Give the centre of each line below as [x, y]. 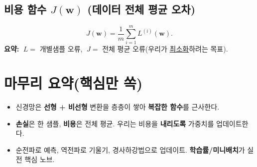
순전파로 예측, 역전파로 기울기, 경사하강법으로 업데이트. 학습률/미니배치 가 [130, 149]
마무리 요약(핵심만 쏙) [73, 83]
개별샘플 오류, [61, 49]
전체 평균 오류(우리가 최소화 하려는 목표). [165, 49]
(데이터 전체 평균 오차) [141, 9]
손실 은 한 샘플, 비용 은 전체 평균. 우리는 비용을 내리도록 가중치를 [115, 123]
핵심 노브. [40, 159]
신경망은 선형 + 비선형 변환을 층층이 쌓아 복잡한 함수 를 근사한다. [118, 107]
